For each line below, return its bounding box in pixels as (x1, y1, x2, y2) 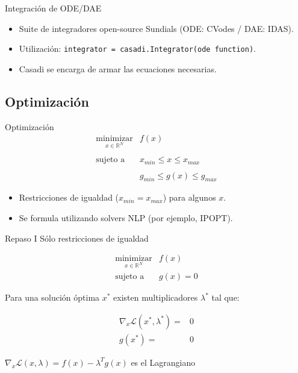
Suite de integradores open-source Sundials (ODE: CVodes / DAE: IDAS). (19, 22, 294, 34)
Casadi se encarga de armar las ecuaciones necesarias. (19, 62, 217, 75)
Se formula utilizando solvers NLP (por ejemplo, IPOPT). (19, 212, 233, 224)
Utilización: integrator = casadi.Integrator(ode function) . (19, 42, 256, 55)
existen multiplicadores (113, 291, 198, 304)
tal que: (211, 291, 240, 304)
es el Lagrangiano (131, 356, 196, 368)
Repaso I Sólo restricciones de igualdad (5, 231, 149, 244)
